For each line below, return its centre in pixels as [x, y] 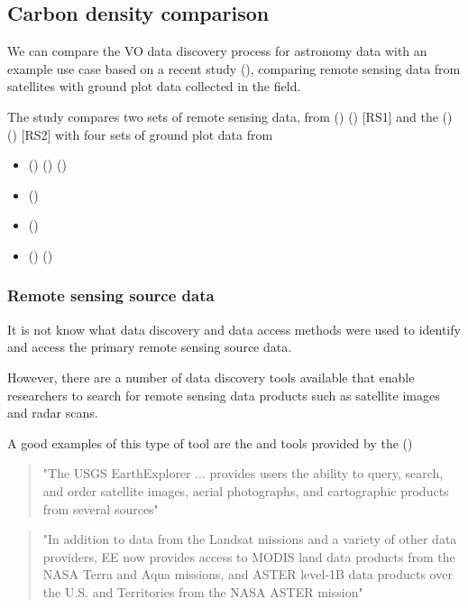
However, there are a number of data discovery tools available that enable [211, 377]
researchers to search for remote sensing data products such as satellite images [224, 395]
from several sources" [101, 508]
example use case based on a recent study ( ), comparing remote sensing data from [234, 68]
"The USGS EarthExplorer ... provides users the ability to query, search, [243, 473]
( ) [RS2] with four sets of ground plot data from [140, 134]
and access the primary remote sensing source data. [150, 347]
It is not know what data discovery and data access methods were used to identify [234, 329]
